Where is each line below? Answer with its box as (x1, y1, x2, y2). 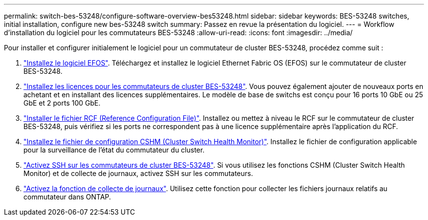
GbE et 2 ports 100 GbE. (23, 99, 101, 107)
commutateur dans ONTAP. (23, 193, 111, 201)
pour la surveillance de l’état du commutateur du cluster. (23, 146, 205, 154)
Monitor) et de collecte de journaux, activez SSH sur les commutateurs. (23, 169, 253, 177)
